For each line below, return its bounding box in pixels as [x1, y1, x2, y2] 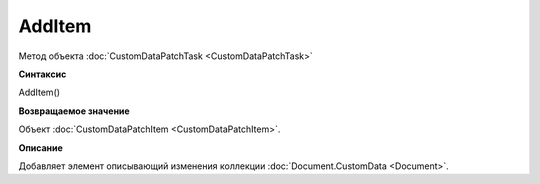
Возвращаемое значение [18, 105, 130, 117]
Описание [18, 141, 64, 154]
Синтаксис [18, 68, 67, 80]
